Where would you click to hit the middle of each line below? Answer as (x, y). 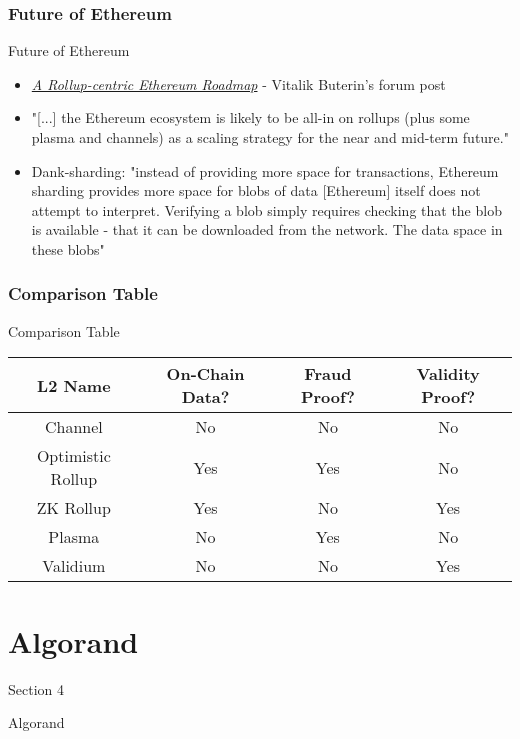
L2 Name (74, 385)
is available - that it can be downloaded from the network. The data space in (267, 229)
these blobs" (68, 248)
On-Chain (205, 374)
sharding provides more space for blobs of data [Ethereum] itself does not (256, 190)
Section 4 (36, 688)
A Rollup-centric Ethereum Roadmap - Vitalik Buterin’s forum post (238, 83)
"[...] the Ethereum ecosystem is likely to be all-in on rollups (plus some (250, 117)
